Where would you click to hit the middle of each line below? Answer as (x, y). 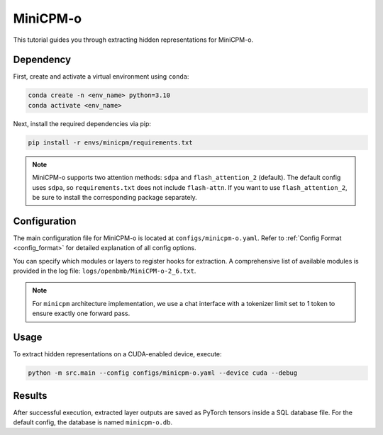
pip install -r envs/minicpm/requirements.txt (110, 142)
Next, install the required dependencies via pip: (82, 123)
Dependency (42, 60)
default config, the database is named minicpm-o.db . (93, 422)
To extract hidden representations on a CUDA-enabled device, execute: (118, 354)
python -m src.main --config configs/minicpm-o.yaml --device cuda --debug (163, 373)
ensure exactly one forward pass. (81, 313)
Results (30, 396)
